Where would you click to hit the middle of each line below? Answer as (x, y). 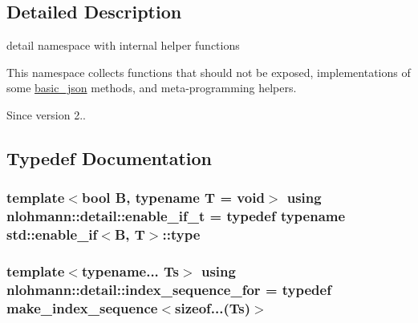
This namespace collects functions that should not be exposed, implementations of (209, 72)
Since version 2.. (46, 114)
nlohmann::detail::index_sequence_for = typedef (169, 289)
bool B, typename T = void (173, 198)
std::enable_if (52, 234)
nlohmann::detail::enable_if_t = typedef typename (176, 216)
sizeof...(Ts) (213, 307)
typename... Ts (130, 271)
